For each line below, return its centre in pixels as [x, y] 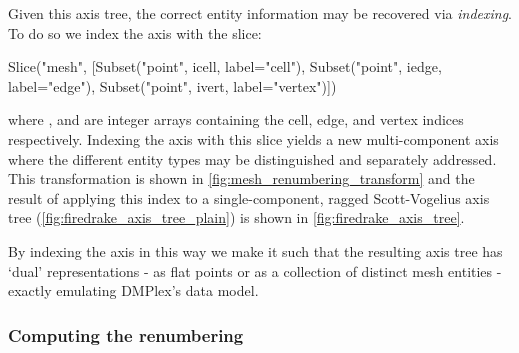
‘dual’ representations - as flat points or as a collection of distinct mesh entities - [255, 270]
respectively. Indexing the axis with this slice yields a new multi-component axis [253, 138]
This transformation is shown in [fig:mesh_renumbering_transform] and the [241, 178]
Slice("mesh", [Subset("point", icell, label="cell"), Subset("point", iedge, [225, 66]
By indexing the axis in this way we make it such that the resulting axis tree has [255, 250]
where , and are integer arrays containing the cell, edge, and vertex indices [236, 119]
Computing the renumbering [126, 334]
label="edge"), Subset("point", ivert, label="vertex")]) [172, 85]
